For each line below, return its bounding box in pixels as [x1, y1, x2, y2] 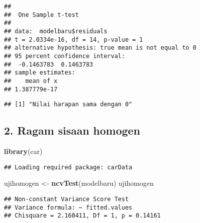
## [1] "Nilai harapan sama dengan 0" [4, 101, 132, 108]
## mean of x [4, 77, 58, 84]
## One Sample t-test [4, 11, 79, 18]
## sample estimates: [4, 69, 76, 76]
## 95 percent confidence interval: [4, 52, 125, 60]
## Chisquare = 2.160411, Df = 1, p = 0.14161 [4, 212, 161, 220]
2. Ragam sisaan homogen [4, 123, 140, 138]
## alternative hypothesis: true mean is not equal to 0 [4, 44, 197, 52]
